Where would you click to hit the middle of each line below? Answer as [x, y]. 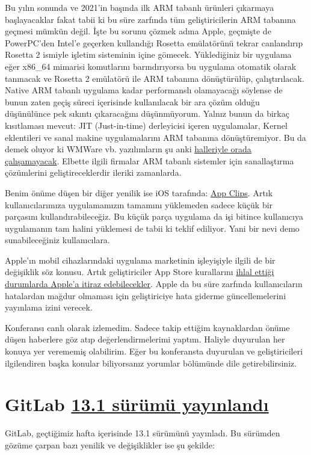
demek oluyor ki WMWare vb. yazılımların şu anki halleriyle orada [128, 149]
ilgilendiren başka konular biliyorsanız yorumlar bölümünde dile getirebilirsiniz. [151, 363]
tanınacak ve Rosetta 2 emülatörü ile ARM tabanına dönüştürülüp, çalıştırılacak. [155, 78]
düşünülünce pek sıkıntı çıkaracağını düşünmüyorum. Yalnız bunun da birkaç [147, 113]
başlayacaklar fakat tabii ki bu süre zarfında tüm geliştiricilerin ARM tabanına [150, 19]
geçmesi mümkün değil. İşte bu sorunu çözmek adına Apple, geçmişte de [138, 31]
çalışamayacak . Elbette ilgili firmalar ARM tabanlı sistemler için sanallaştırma [149, 160]
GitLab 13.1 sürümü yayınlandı [137, 404]
